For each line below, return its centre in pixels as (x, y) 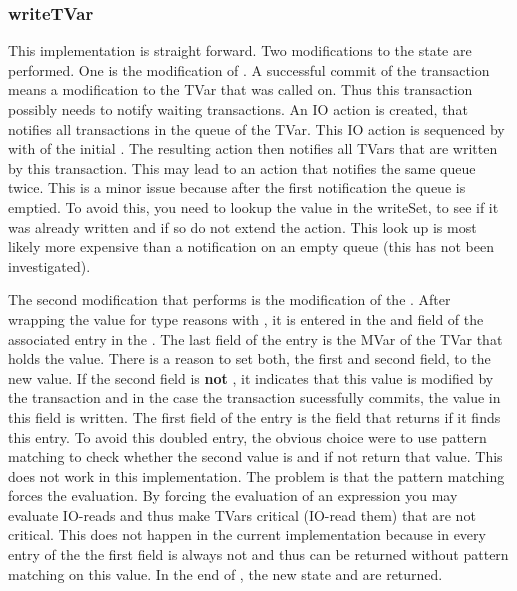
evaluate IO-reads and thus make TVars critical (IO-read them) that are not (242, 514)
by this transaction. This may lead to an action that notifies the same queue (242, 167)
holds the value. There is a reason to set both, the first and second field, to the (249, 358)
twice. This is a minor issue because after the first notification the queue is (237, 187)
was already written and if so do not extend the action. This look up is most (242, 226)
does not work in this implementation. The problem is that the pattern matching (256, 475)
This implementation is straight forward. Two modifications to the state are (240, 50)
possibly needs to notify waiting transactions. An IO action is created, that (238, 109)
